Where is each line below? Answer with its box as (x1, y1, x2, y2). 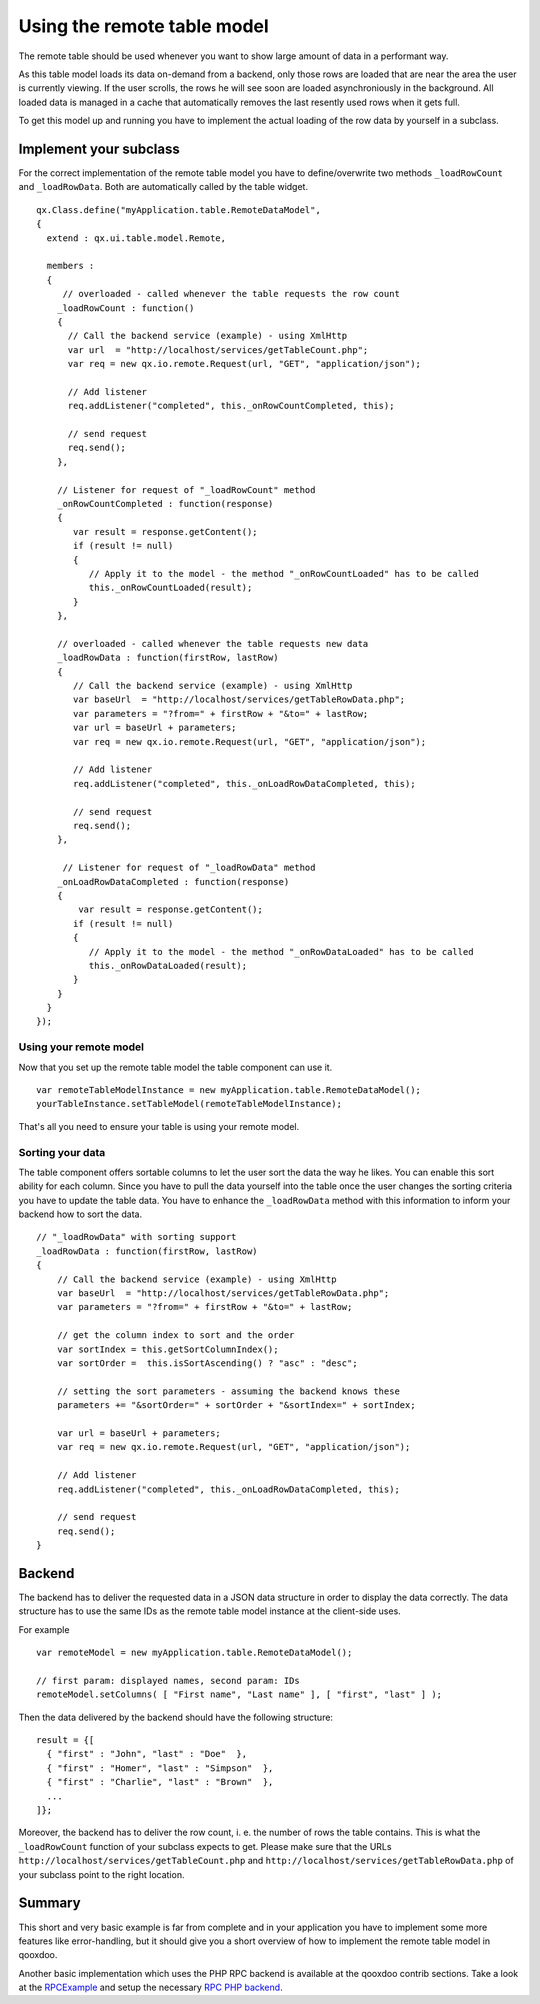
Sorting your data (18, 1145, 106, 1159)
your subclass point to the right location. (18, 1868, 185, 1880)
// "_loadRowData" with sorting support (36, 1231, 237, 1243)
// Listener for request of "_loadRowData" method (62, 862, 316, 874)
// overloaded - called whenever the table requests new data (56, 638, 369, 649)
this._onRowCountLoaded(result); (88, 582, 253, 594)
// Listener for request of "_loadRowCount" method (56, 484, 316, 495)
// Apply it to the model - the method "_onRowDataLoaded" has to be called (88, 946, 474, 957)
